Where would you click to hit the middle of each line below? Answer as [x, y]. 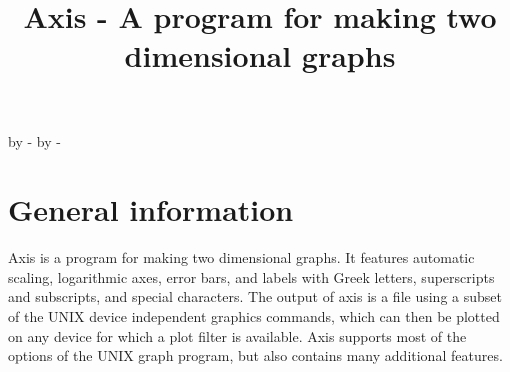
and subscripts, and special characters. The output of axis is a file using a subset [255, 296]
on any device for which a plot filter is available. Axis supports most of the [237, 335]
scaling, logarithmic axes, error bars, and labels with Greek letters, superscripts [251, 276]
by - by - [34, 140]
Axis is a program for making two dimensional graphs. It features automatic [241, 257]
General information [151, 209]
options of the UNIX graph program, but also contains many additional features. [255, 355]
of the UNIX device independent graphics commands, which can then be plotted [254, 316]
